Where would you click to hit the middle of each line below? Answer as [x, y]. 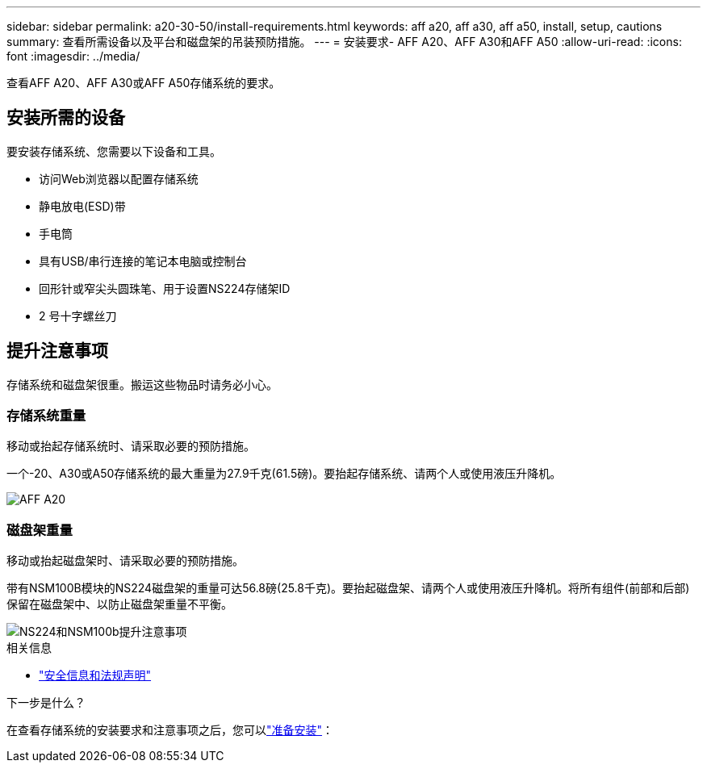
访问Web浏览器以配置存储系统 [119, 178]
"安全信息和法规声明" [95, 675]
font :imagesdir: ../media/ [73, 56]
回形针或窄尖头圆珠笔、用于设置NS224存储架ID [165, 288]
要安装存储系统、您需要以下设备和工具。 [114, 151]
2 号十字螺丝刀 [78, 316]
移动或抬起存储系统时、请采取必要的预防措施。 [131, 446]
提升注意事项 [57, 351]
